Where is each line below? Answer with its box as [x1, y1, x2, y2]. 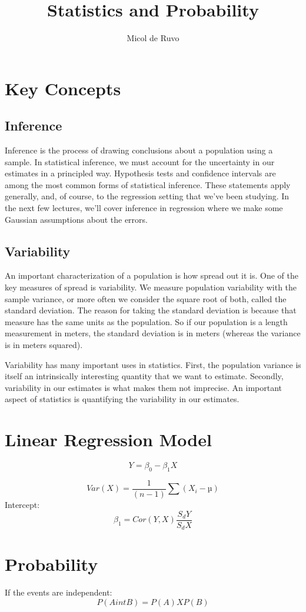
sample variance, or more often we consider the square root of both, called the [5, 292, 287, 305]
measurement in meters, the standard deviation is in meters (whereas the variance [5, 327, 301, 339]
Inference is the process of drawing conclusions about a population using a [5, 144, 273, 156]
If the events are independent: [5, 586, 112, 598]
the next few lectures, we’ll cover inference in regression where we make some [5, 202, 283, 214]
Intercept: [5, 498, 40, 510]
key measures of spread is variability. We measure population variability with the [5, 281, 297, 293]
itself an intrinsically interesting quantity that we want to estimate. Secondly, [5, 370, 284, 382]
